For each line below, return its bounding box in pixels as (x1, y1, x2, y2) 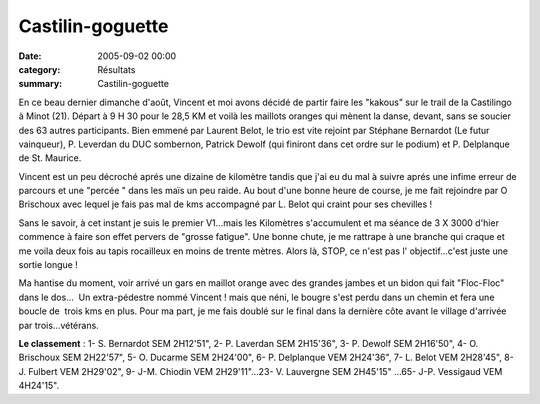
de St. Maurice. (18, 152, 82, 164)
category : (18, 63, 61, 75)
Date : (18, 50, 42, 62)
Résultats (97, 63, 136, 75)
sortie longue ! (18, 259, 79, 271)
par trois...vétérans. (18, 319, 99, 331)
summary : (18, 78, 63, 90)
